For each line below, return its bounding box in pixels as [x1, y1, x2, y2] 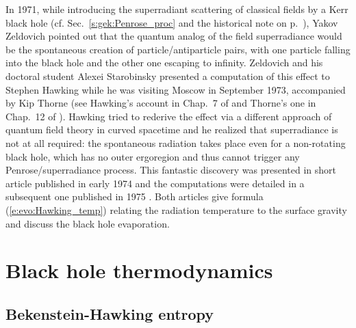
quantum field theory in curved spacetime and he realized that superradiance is [5, 122, 338, 137]
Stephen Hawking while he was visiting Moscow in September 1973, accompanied [5, 82, 346, 96]
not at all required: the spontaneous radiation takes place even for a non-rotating [5, 135, 346, 150]
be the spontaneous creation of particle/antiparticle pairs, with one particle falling [5, 42, 351, 56]
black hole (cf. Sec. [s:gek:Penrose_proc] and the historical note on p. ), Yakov [5, 15, 338, 29]
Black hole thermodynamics [5, 256, 273, 284]
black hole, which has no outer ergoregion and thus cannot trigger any [5, 149, 300, 163]
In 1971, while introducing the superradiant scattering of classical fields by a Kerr [5, 2, 348, 16]
